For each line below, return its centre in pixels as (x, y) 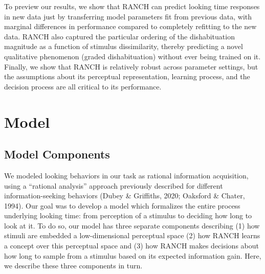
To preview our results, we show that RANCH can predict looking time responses (132, 6)
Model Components (57, 154)
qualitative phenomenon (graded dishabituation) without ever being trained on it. (132, 56)
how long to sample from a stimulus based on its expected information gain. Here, (133, 255)
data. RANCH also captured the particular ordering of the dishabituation (119, 36)
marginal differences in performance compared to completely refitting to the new (130, 26)
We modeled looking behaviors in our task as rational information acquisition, (126, 175)
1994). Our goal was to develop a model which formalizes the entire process (122, 205)
